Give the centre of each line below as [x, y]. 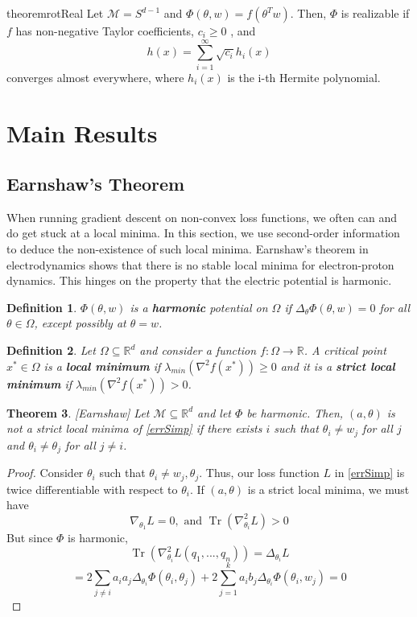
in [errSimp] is [370, 473]
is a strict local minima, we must [328, 489]
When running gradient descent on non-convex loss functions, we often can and [202, 217]
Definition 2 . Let [51, 350]
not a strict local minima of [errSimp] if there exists [134, 428]
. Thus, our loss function [259, 473]
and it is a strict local [338, 366]
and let [214, 412]
